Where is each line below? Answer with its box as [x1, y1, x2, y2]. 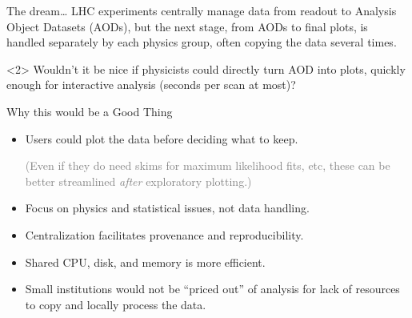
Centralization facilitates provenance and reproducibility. [25, 226, 304, 243]
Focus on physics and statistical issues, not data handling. [25, 199, 310, 216]
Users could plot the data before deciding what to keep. [25, 130, 298, 147]
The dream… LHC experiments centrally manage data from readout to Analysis [6, 2, 397, 18]
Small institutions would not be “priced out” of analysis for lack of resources [25, 280, 400, 297]
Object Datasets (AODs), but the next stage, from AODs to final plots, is [6, 18, 368, 34]
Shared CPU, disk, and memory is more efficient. [25, 253, 266, 270]
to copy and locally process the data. [25, 296, 206, 312]
